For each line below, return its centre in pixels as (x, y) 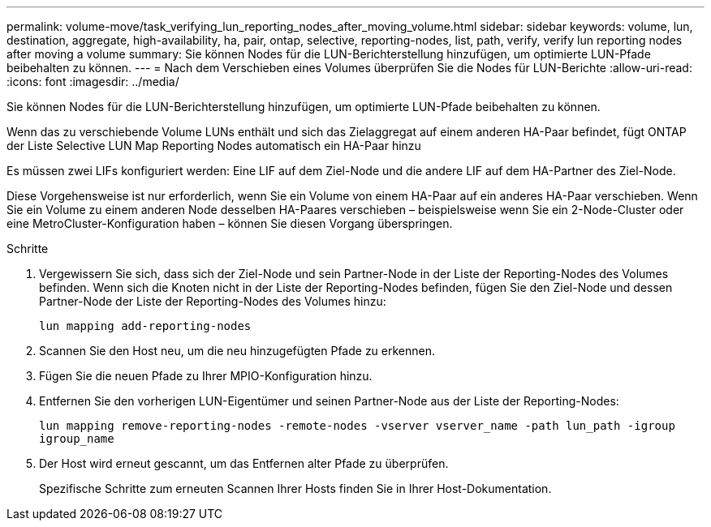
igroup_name (77, 439)
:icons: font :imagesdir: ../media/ (93, 81)
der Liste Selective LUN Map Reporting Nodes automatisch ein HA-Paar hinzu (214, 146)
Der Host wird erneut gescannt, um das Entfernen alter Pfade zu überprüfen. (244, 463)
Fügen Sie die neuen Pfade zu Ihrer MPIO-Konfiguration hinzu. (206, 376)
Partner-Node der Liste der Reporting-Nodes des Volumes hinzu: (213, 301)
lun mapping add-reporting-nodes (145, 326)
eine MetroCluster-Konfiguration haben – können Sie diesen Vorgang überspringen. (230, 223)
